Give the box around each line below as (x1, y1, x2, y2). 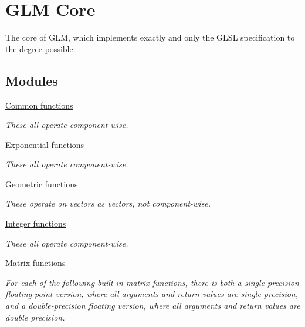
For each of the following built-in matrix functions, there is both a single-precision (5, 276, 299, 288)
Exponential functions (5, 138, 84, 150)
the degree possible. (5, 42, 76, 55)
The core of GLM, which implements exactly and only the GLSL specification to (5, 31, 295, 43)
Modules (5, 71, 58, 89)
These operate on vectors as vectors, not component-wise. (5, 197, 211, 210)
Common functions (5, 99, 73, 111)
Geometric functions (5, 177, 78, 190)
